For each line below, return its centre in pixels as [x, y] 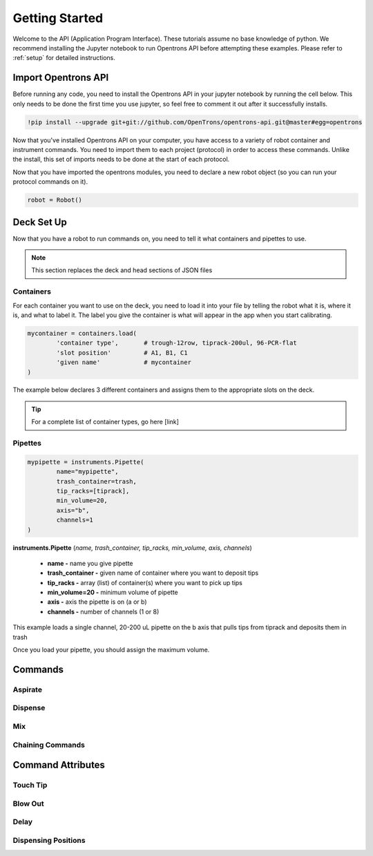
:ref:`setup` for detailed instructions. [64, 58]
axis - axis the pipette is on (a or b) [97, 602]
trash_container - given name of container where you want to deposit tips [153, 573]
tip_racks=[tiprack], [93, 491]
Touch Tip [30, 786]
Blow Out [28, 803]
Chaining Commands [49, 745]
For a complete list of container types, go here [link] [105, 422]
